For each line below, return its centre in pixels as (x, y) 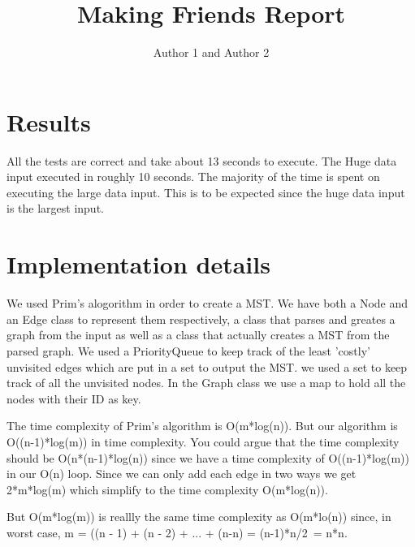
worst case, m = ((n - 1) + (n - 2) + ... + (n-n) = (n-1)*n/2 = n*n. (177, 532)
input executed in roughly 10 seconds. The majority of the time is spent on (193, 177)
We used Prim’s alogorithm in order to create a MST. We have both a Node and (207, 303)
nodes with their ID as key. (74, 398)
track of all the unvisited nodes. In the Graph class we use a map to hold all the (206, 383)
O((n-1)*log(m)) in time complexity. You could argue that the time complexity (203, 441)
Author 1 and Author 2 (211, 52)
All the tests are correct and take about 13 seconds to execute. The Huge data (202, 160)
